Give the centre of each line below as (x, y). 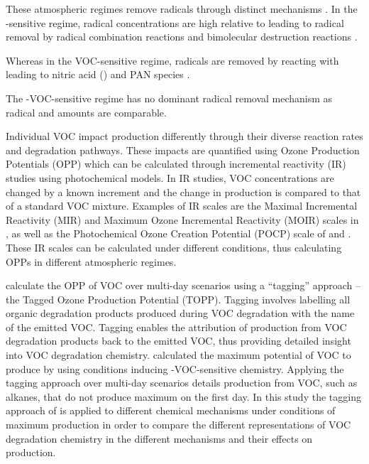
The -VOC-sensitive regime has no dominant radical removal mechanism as (169, 98)
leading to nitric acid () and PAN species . (98, 74)
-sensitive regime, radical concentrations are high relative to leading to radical (175, 22)
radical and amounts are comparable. (86, 112)
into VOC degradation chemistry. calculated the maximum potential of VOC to (178, 355)
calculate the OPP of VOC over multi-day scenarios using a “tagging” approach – (183, 285)
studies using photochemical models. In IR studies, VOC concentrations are (170, 177)
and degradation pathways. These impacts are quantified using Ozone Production (183, 150)
